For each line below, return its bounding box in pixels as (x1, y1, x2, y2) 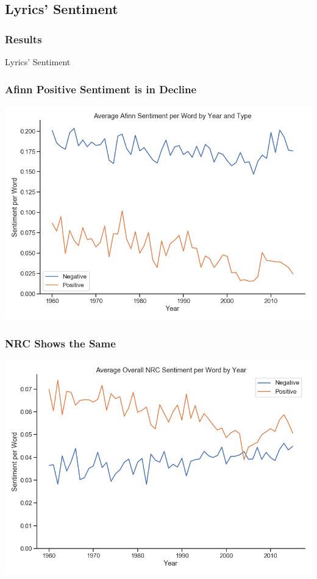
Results (5, 31, 42, 46)
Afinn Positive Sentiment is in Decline (5, 81, 197, 96)
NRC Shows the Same (5, 335, 116, 350)
